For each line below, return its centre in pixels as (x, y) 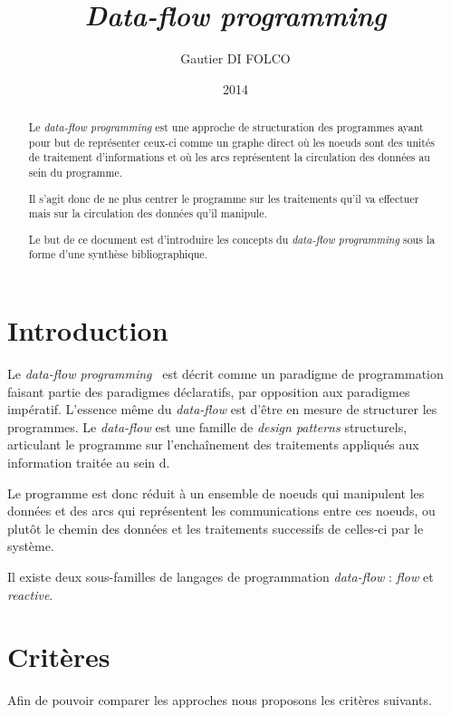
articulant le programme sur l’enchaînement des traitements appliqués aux (213, 444)
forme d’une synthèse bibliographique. (118, 254)
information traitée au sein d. (89, 463)
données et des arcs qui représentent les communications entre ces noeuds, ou (221, 511)
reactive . (30, 594)
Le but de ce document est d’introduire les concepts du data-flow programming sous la (232, 239)
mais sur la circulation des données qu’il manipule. (148, 213)
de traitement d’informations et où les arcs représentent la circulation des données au (229, 157)
